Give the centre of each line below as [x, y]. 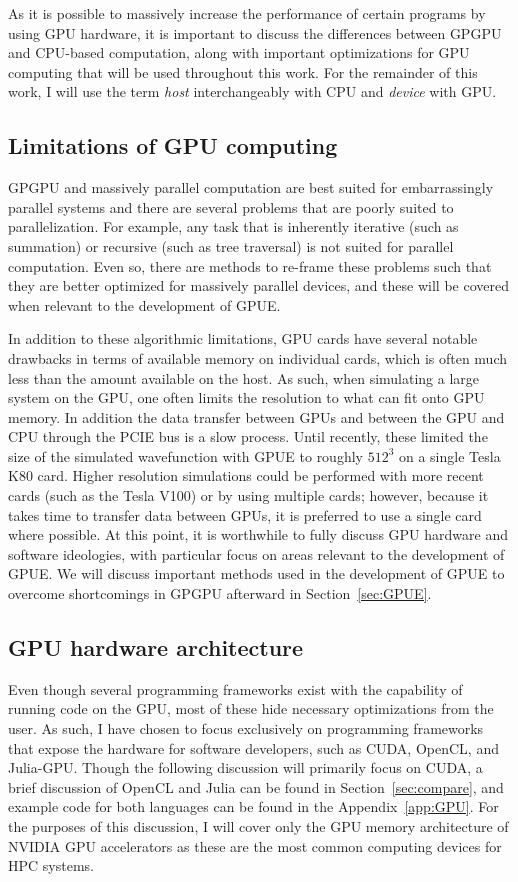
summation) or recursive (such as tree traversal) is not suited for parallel [231, 245]
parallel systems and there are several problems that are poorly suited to [231, 206]
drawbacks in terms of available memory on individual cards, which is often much [258, 357]
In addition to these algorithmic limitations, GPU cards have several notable [243, 338]
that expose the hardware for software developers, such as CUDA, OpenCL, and [253, 747]
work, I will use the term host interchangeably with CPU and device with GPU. [252, 91]
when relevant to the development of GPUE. [144, 304]
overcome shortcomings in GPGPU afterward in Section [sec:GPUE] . [220, 593]
